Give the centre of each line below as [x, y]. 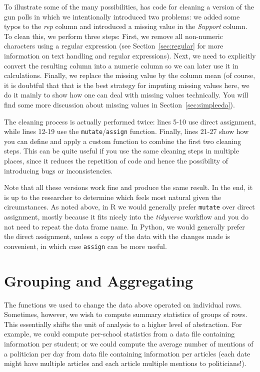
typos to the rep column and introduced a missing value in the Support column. [126, 26]
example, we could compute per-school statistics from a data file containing [119, 334]
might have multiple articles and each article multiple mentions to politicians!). [125, 363]
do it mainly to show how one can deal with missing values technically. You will [126, 95]
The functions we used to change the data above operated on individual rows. [123, 304]
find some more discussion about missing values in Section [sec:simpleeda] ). [119, 104]
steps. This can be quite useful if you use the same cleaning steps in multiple [121, 151]
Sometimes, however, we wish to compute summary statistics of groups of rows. [126, 314]
